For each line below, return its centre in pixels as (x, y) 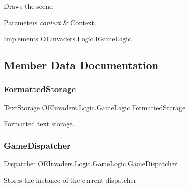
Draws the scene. (29, 6)
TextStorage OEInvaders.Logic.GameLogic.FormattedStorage (95, 107)
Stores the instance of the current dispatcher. (71, 179)
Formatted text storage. (39, 123)
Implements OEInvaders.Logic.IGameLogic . (69, 39)
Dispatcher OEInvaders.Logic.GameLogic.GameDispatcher (91, 163)
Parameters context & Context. (50, 22)
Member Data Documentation (81, 65)
